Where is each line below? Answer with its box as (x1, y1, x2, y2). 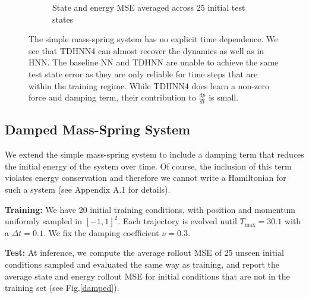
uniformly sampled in (5, 215, 83, 227)
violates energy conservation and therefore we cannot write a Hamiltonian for (5, 171, 286, 184)
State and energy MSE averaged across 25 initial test (52, 1, 245, 13)
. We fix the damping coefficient (43, 226, 159, 239)
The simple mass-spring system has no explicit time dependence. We (29, 33, 278, 45)
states (52, 12, 74, 25)
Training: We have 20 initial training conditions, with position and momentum (5, 203, 295, 215)
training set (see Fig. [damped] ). (5, 281, 119, 294)
